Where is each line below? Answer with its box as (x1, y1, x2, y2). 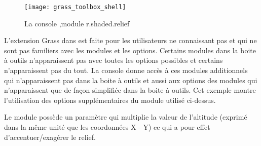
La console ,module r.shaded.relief (24, 18, 130, 28)
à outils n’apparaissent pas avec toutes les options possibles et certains (4, 55, 223, 65)
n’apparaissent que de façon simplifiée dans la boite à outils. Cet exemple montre (4, 85, 256, 95)
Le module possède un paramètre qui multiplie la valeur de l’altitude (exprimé (4, 112, 247, 122)
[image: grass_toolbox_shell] (24, 4, 126, 11)
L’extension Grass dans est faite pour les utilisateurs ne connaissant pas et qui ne (4, 35, 257, 46)
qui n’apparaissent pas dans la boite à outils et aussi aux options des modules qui (4, 75, 257, 85)
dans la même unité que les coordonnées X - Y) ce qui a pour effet (4, 122, 210, 132)
